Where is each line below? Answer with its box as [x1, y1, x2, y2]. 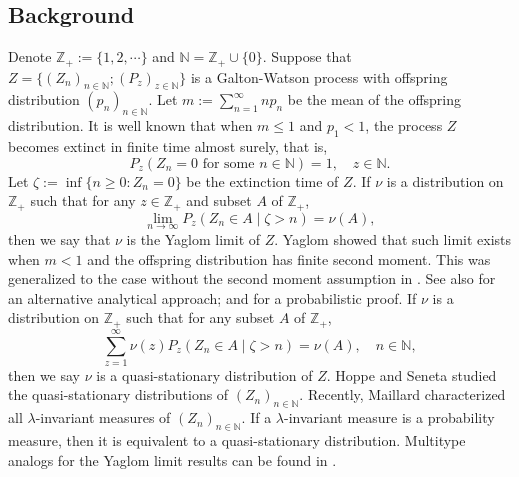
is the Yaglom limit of [126, 228, 261, 249]
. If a [241, 407, 272, 428]
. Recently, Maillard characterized [299, 384, 506, 405]
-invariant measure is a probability [284, 407, 495, 428]
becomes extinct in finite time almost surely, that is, [8, 136, 328, 157]
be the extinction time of [186, 170, 339, 191]
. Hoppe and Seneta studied [326, 364, 497, 385]
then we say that [8, 228, 111, 249]
